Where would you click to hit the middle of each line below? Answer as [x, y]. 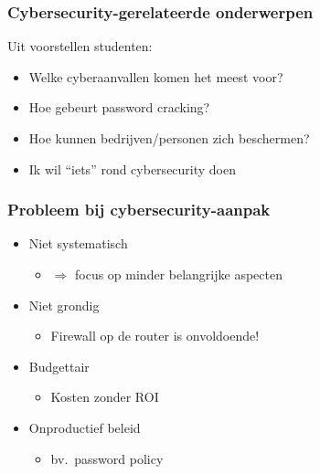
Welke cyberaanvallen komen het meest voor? [156, 76]
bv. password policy [107, 458]
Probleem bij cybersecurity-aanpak [139, 210]
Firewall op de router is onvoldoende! [155, 336]
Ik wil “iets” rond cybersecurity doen [133, 169]
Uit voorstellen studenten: [80, 46]
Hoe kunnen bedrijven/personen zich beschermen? [169, 138]
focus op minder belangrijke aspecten [178, 274]
